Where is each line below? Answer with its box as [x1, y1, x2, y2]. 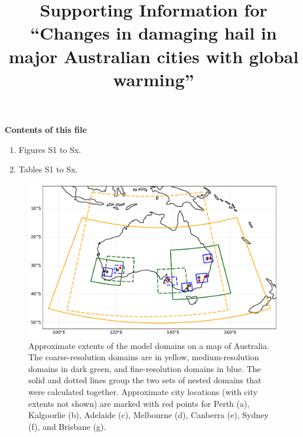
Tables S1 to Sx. [18, 163, 78, 175]
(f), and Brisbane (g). [28, 420, 106, 432]
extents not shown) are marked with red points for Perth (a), [28, 397, 250, 409]
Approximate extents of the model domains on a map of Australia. [28, 339, 269, 351]
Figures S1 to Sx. [18, 143, 82, 155]
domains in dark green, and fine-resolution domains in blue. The [28, 362, 261, 374]
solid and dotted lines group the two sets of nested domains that [28, 374, 262, 386]
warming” [113, 67, 194, 91]
